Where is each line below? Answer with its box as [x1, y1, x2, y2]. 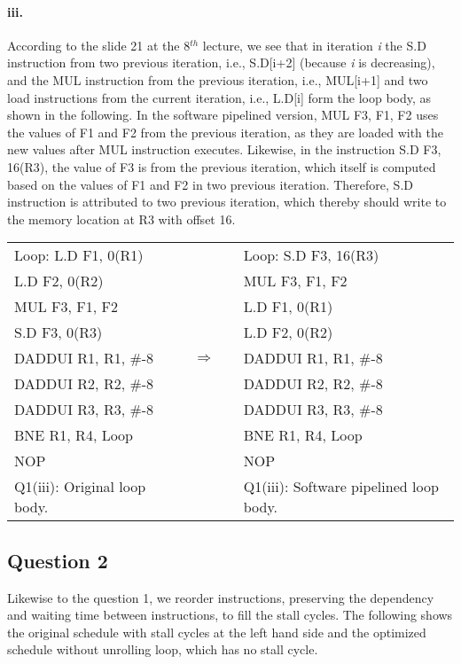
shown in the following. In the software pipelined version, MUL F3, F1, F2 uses [7, 105, 439, 124]
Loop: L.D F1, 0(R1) [14, 245, 144, 266]
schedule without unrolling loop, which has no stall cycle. [7, 640, 318, 659]
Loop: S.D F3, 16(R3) [243, 245, 379, 266]
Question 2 [7, 546, 108, 574]
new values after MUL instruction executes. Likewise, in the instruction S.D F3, [7, 140, 441, 159]
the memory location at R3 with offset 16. [7, 209, 236, 228]
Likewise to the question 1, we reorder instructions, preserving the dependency [7, 588, 434, 606]
